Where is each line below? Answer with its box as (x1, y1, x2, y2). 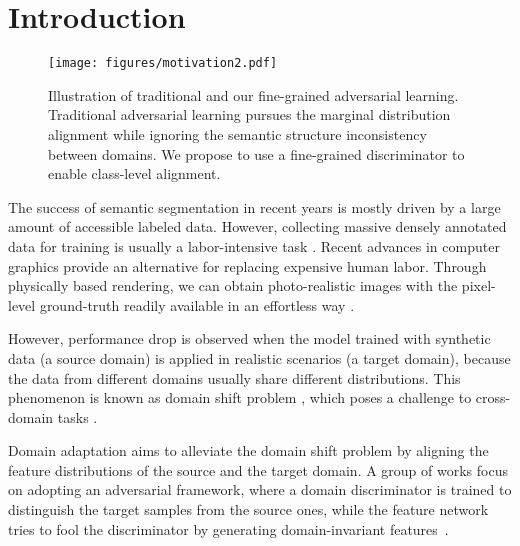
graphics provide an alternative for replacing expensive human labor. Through (8, 255, 487, 276)
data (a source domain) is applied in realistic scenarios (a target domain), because (8, 347, 511, 368)
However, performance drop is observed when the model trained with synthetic (8, 328, 491, 349)
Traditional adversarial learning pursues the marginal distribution (48, 104, 451, 125)
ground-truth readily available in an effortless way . (39, 294, 355, 315)
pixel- (461, 275, 496, 296)
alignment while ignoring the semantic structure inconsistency (48, 123, 427, 144)
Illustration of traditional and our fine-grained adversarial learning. (48, 84, 459, 105)
